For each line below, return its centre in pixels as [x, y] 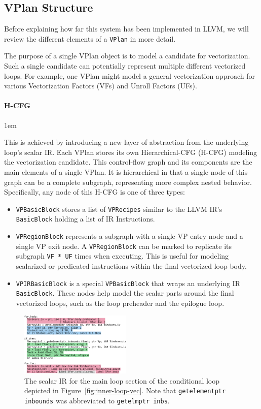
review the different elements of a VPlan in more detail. [90, 38]
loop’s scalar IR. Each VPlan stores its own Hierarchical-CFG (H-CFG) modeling [131, 152]
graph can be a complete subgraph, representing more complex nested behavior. [128, 182]
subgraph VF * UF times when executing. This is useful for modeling [122, 256]
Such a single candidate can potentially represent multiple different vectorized [125, 66]
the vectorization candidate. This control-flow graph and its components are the [128, 162]
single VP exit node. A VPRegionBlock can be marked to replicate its [124, 246]
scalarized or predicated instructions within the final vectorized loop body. [131, 266]
